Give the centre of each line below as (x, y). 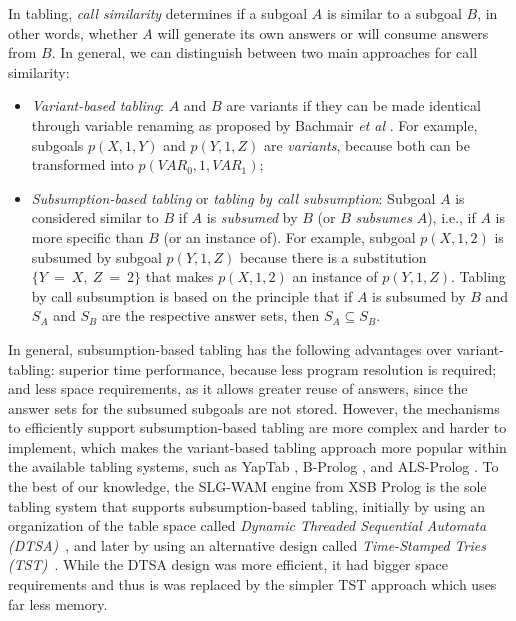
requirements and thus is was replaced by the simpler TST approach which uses (252, 584)
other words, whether (73, 32)
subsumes (383, 217)
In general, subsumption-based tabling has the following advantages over (230, 348)
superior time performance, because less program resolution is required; (278, 368)
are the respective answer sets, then (210, 315)
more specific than (87, 236)
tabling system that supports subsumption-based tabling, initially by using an (247, 505)
